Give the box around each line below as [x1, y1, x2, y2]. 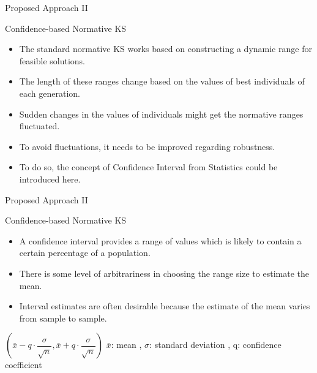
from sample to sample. [19, 311, 107, 324]
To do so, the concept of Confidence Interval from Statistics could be [19, 160, 278, 173]
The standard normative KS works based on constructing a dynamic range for [19, 42, 312, 55]
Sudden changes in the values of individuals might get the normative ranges [19, 107, 304, 120]
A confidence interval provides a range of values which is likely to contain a [19, 234, 302, 247]
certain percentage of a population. [19, 246, 151, 259]
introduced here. [19, 172, 81, 185]
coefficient [5, 358, 42, 371]
